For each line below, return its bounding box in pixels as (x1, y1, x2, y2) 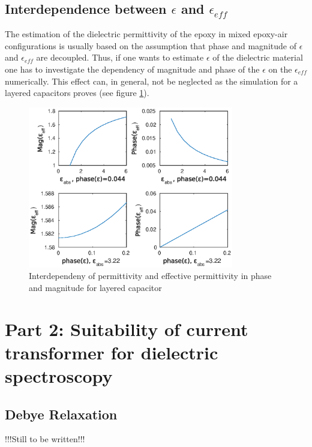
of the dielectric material (212, 51, 303, 64)
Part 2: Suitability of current (5, 316, 248, 341)
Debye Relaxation (5, 404, 118, 423)
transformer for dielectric (5, 340, 218, 364)
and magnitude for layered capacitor (29, 281, 162, 293)
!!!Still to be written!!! (5, 433, 85, 445)
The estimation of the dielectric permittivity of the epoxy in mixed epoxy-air (5, 28, 288, 40)
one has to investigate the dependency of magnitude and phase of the (5, 62, 260, 75)
